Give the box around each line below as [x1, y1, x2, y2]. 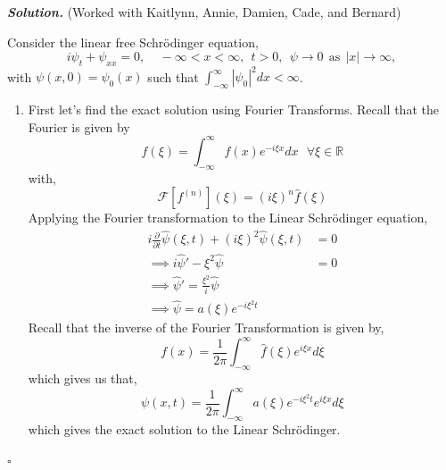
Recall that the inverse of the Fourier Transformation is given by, [28, 318, 384, 337]
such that [147, 67, 199, 86]
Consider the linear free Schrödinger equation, [7, 32, 259, 51]
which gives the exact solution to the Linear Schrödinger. [28, 420, 341, 439]
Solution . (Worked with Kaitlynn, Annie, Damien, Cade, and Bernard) [7, 3, 401, 21]
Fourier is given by [28, 117, 130, 136]
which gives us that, [28, 369, 137, 388]
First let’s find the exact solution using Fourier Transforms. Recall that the [28, 100, 439, 119]
